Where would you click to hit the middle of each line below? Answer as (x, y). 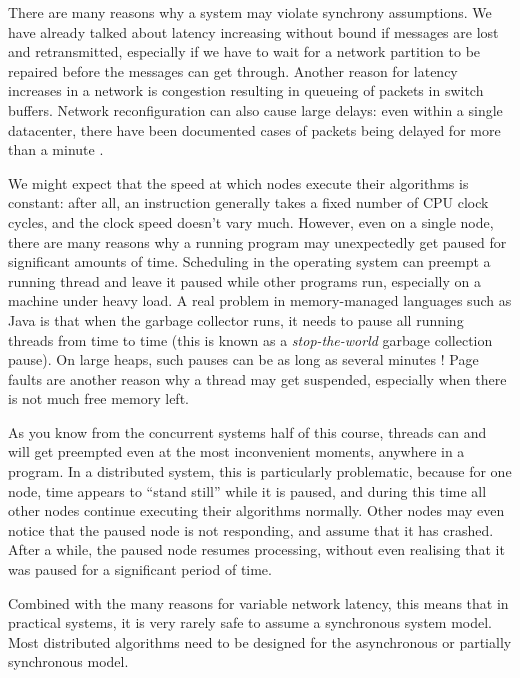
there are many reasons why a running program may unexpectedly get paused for (257, 241)
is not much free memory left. (98, 398)
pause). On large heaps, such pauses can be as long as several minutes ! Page (243, 359)
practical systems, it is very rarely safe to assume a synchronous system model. (250, 622)
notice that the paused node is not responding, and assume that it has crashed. (251, 529)
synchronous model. (68, 661)
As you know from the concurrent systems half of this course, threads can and (247, 431)
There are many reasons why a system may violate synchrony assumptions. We (250, 12)
